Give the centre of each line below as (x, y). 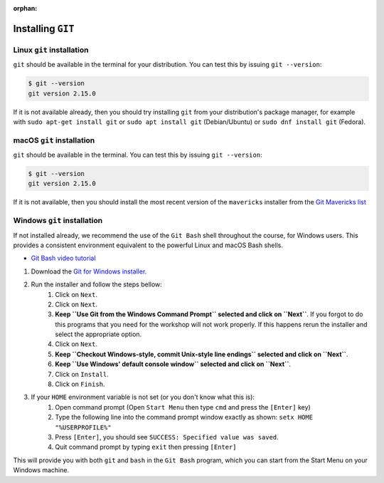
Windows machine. (41, 470)
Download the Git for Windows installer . (89, 271)
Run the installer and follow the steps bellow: (97, 284)
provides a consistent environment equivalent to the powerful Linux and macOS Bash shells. (148, 245)
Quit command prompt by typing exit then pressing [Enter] (146, 447)
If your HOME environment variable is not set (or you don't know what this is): (143, 397)
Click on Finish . (80, 384)
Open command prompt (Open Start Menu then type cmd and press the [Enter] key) (183, 407)
